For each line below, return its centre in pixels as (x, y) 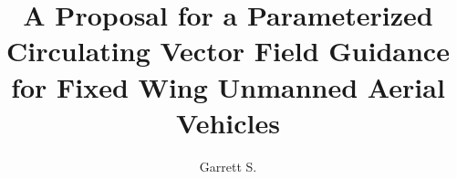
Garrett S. (228, 166)
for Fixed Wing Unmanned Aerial (228, 86)
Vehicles (228, 122)
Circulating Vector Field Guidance (228, 51)
